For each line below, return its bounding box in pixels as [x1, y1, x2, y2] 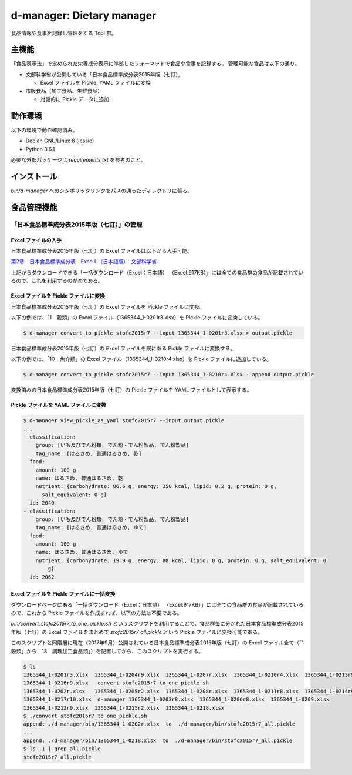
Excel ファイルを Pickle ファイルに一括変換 [11, 590, 116, 597]
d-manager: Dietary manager [11, 9, 157, 22]
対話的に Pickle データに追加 [40, 96, 110, 103]
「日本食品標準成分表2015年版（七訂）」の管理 [11, 221, 143, 229]
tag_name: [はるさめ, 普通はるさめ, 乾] [35, 450, 142, 457]
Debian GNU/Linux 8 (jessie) [25, 137, 94, 144]
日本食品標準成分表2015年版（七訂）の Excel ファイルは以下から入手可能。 [11, 247, 193, 254]
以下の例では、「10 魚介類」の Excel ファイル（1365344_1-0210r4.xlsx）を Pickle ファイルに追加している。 [11, 356, 272, 363]
